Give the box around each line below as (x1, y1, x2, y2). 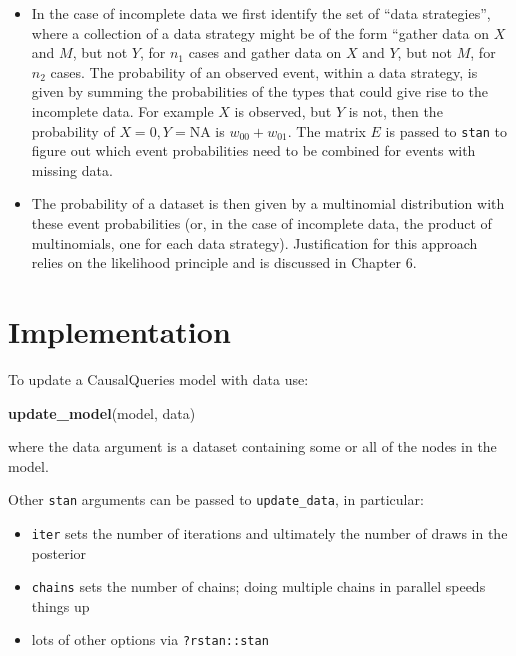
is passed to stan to (385, 120, 508, 141)
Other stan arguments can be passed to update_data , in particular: (8, 489, 424, 510)
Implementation (8, 310, 231, 351)
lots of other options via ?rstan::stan (31, 629, 269, 650)
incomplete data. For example (31, 100, 214, 121)
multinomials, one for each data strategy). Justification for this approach (31, 232, 478, 253)
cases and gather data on (188, 42, 342, 63)
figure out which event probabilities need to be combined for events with (31, 140, 476, 161)
